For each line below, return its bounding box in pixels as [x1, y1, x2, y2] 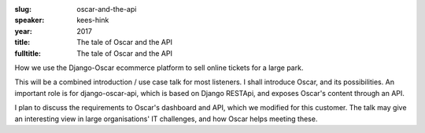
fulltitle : [14, 48, 41, 58]
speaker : [14, 16, 45, 25]
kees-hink [76, 16, 109, 25]
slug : [14, 5, 31, 13]
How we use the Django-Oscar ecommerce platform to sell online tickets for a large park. [14, 63, 304, 72]
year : [14, 26, 33, 35]
